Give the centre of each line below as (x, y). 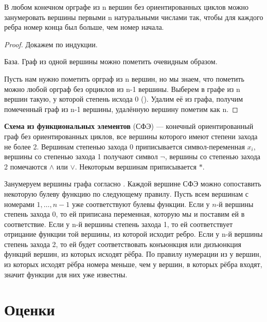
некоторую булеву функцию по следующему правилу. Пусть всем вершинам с (126, 193)
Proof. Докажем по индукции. (51, 44)
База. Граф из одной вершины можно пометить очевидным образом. (111, 61)
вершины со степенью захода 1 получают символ (81, 156)
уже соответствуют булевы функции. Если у (141, 204)
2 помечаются (26, 166)
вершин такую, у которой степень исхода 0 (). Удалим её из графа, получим (124, 99)
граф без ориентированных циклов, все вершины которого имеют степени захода (131, 136)
